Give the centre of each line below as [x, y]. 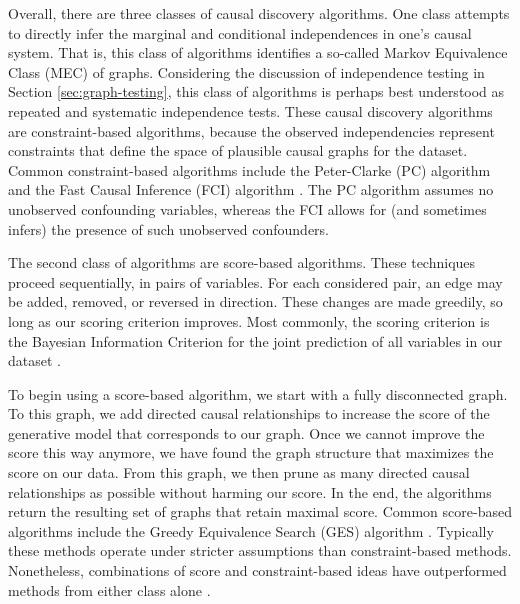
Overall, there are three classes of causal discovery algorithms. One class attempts [259, 13]
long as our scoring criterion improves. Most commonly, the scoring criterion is [249, 320]
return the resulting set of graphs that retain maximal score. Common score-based [260, 511]
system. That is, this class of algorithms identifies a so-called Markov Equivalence [258, 52]
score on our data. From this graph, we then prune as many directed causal [239, 472]
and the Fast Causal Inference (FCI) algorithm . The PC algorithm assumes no [251, 189]
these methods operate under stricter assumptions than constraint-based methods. [260, 550]
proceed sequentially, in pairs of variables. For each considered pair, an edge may [255, 281]
